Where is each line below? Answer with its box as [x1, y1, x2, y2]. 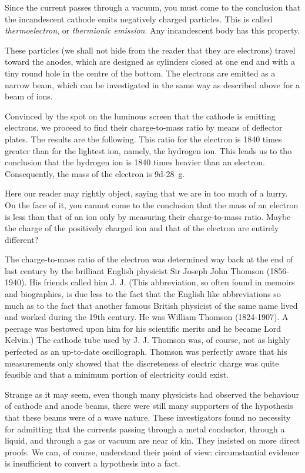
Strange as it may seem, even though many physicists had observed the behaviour [5, 388, 300, 400]
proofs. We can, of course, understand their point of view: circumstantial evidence [5, 445, 300, 458]
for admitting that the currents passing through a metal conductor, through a [5, 422, 285, 435]
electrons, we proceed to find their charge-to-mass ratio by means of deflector [5, 121, 283, 134]
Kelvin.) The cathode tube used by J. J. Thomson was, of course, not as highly [5, 334, 290, 346]
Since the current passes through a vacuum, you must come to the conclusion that [5, 1, 301, 13]
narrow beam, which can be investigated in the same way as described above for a [5, 78, 300, 91]
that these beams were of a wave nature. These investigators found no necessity [5, 411, 291, 423]
